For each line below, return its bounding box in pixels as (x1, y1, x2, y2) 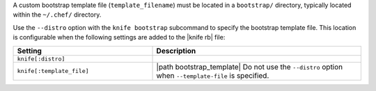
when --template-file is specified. (156, 70, 269, 80)
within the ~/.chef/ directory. (13, 10, 102, 19)
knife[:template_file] (17, 67, 90, 75)
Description (156, 46, 196, 56)
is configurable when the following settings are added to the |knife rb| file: (13, 33, 226, 42)
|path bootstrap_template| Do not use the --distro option (156, 62, 343, 72)
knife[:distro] (17, 55, 65, 63)
